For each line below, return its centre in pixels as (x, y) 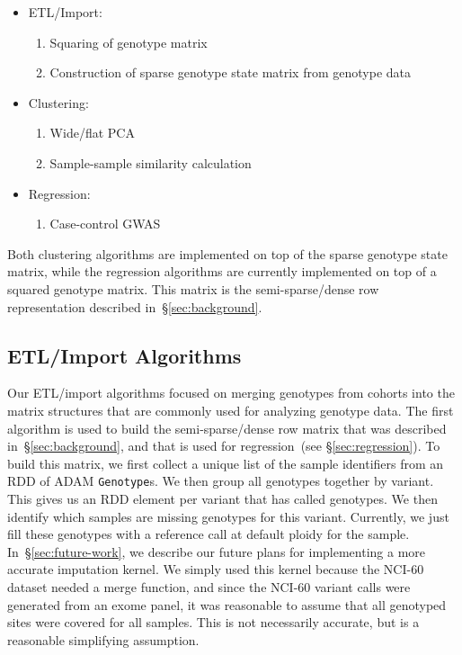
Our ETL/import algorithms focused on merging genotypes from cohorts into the (231, 393)
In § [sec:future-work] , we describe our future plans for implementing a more (217, 551)
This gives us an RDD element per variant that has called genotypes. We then (222, 498)
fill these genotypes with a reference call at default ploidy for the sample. (209, 534)
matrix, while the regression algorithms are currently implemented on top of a (222, 271)
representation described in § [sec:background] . (135, 306)
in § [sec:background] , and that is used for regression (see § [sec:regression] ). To (224, 446)
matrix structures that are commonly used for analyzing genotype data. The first (231, 410)
